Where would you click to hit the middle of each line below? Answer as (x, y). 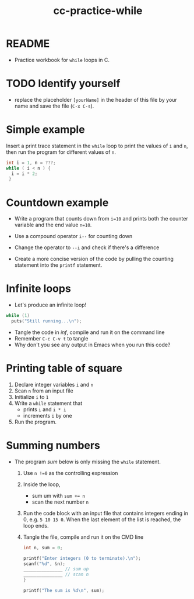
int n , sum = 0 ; (43, 548)
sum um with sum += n (59, 495)
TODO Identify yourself (63, 84)
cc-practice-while (98, 11)
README (28, 44)
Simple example (46, 130)
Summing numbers (53, 445)
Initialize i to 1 (31, 397)
